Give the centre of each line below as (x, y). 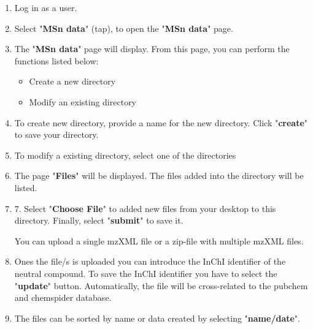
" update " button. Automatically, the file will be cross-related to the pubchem (161, 285)
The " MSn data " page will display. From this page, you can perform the (152, 49)
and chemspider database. (63, 297)
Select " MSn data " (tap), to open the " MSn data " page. (124, 28)
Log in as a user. (46, 7)
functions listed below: (56, 60)
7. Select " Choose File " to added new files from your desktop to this (145, 208)
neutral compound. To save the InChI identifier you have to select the (146, 273)
